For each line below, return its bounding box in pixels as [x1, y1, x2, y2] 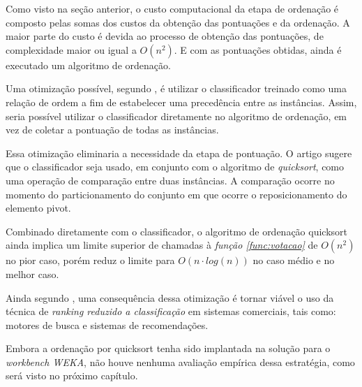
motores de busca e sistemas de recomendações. [6, 317, 209, 332]
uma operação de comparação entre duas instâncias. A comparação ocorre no [6, 173, 335, 187]
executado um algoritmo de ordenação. [6, 57, 171, 72]
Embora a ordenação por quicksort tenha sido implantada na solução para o [6, 341, 331, 356]
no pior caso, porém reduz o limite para [6, 253, 175, 268]
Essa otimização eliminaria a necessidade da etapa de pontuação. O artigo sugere [6, 145, 352, 160]
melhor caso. [6, 266, 59, 281]
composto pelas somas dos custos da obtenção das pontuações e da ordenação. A [6, 15, 350, 29]
